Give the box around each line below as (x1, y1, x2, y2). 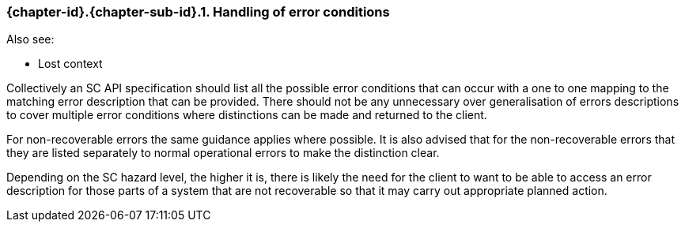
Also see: (6, 32, 55, 47)
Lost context (38, 57, 103, 71)
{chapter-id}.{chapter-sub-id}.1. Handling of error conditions (6, 4, 390, 20)
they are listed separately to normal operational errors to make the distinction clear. (6, 146, 440, 160)
